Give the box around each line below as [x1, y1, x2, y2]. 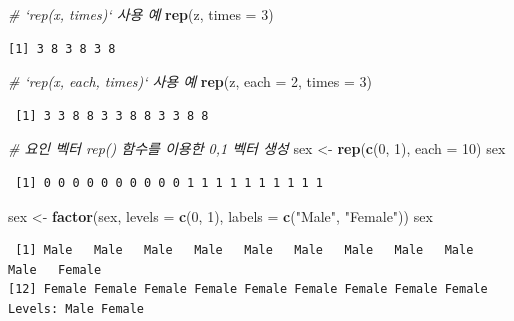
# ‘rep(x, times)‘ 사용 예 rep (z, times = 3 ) [8, 4, 274, 24]
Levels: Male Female [8, 301, 145, 316]
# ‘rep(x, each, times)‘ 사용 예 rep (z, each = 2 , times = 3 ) [8, 71, 373, 92]
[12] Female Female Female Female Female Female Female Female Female [8, 282, 488, 297]
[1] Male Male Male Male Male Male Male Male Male [15, 243, 474, 258]
